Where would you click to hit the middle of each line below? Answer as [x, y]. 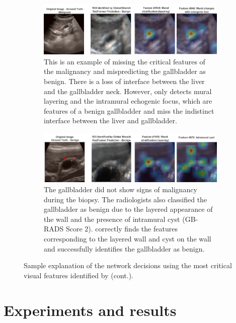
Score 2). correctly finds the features [122, 229]
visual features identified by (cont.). [78, 275]
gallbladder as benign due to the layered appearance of [128, 209]
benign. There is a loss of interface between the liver [124, 81]
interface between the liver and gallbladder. [110, 120]
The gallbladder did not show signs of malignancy [121, 189]
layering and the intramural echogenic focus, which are [128, 101]
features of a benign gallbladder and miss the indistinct [129, 110]
